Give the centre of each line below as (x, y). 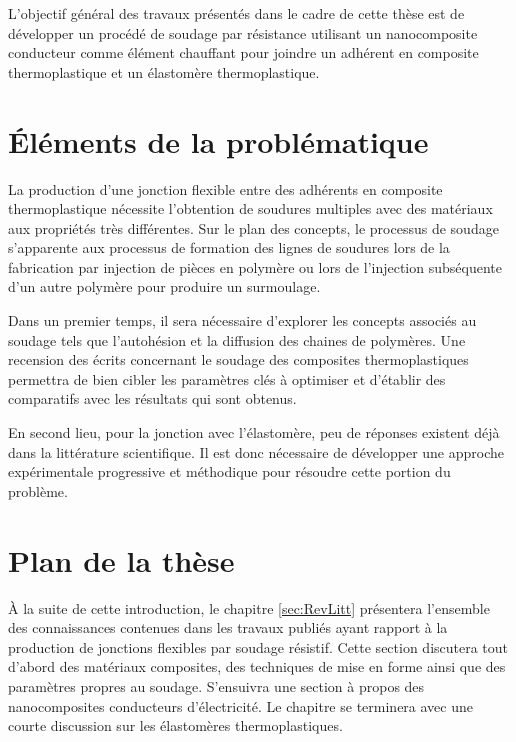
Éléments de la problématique (218, 140)
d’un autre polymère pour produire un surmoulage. (164, 286)
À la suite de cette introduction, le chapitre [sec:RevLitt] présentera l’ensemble (249, 607)
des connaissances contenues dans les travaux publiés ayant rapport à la (228, 627)
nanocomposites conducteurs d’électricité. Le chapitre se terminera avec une (240, 705)
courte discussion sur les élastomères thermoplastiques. (175, 725)
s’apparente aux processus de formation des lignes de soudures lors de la (229, 247)
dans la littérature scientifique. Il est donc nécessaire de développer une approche (256, 451)
